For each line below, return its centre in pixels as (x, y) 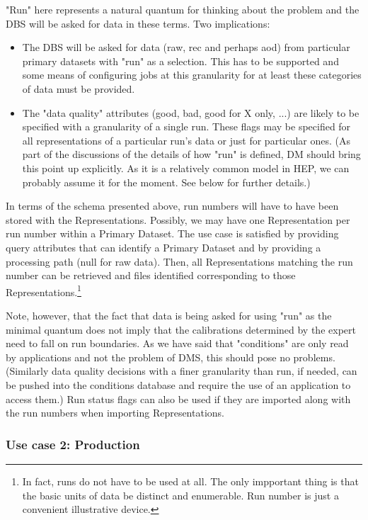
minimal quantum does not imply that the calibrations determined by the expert (181, 329)
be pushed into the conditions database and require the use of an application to (178, 384)
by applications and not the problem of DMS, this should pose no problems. (171, 357)
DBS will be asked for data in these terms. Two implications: (138, 23)
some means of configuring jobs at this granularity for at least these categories (192, 75)
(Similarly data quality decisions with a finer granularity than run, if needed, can (182, 371)
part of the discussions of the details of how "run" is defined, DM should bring (191, 154)
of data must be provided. (79, 88)
